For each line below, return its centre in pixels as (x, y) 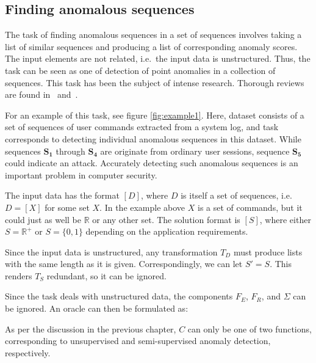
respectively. (28, 352)
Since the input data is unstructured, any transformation (111, 251)
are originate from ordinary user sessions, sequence (195, 151)
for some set (67, 207)
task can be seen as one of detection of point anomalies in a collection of (140, 70)
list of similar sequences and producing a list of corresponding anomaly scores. (151, 46)
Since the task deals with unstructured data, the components (119, 296)
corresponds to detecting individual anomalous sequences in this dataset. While (153, 138)
